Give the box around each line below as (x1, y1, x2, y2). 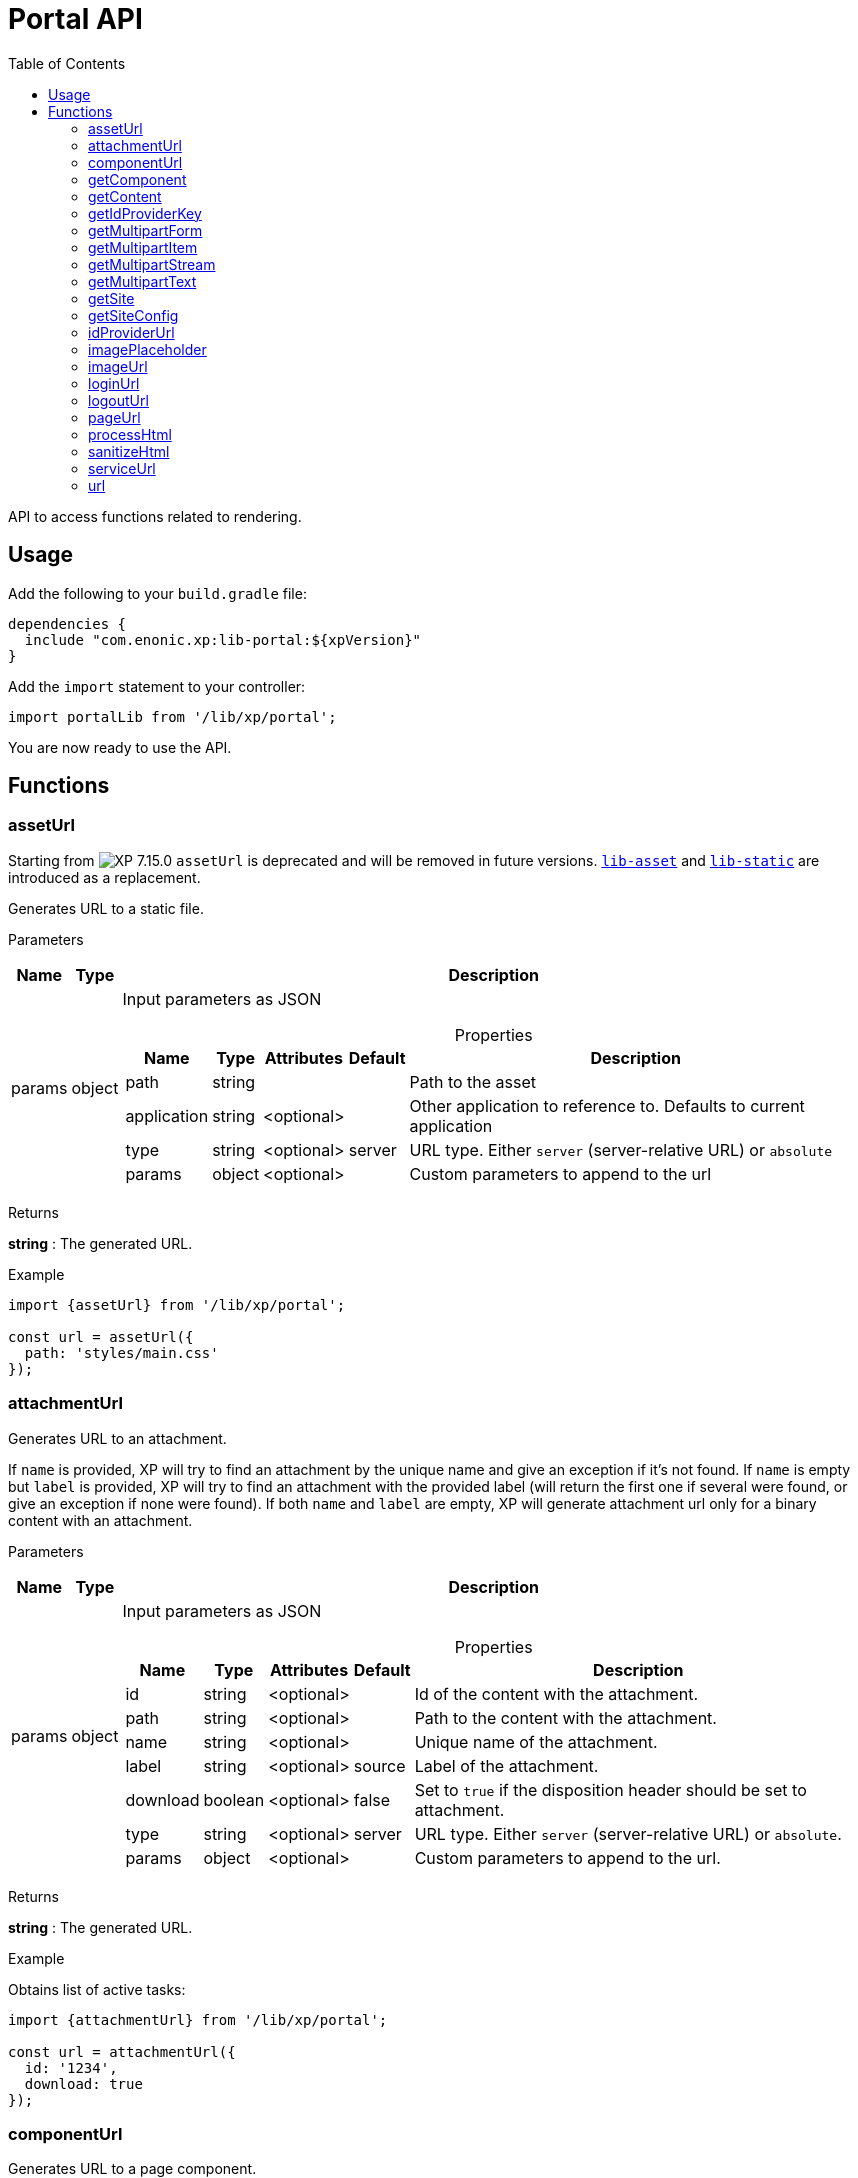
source (353, 1755, 406, 1776)
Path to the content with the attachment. (414, 1707, 717, 1728)
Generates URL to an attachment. (8, 1429, 227, 1447)
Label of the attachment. (414, 1755, 599, 1776)
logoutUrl (88, 391, 149, 409)
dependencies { (8, 615, 127, 632)
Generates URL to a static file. (8, 899, 204, 917)
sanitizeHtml (88, 442, 170, 460)
